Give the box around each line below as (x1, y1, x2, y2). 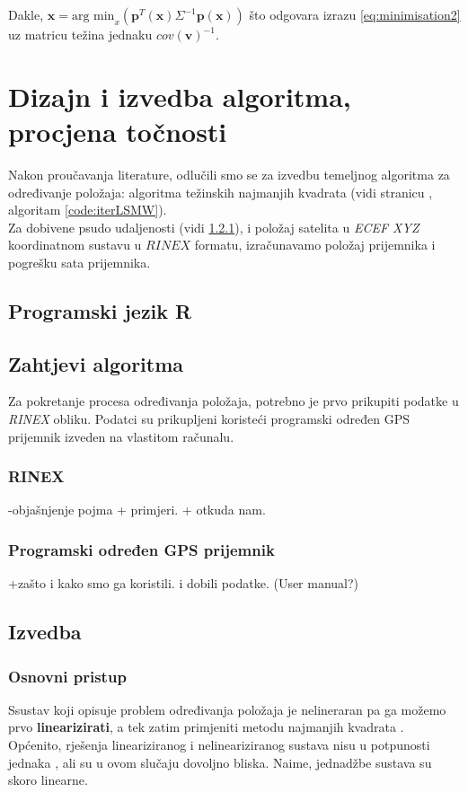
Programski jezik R (8, 296, 192, 324)
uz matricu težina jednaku (8, 25, 153, 43)
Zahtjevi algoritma (8, 349, 184, 377)
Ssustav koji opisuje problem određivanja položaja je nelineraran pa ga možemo (8, 700, 446, 718)
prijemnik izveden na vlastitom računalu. (8, 427, 234, 445)
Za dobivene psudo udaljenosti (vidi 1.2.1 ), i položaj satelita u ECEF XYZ (8, 217, 419, 236)
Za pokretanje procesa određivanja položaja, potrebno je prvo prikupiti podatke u (8, 392, 459, 410)
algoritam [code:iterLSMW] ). (8, 200, 167, 219)
